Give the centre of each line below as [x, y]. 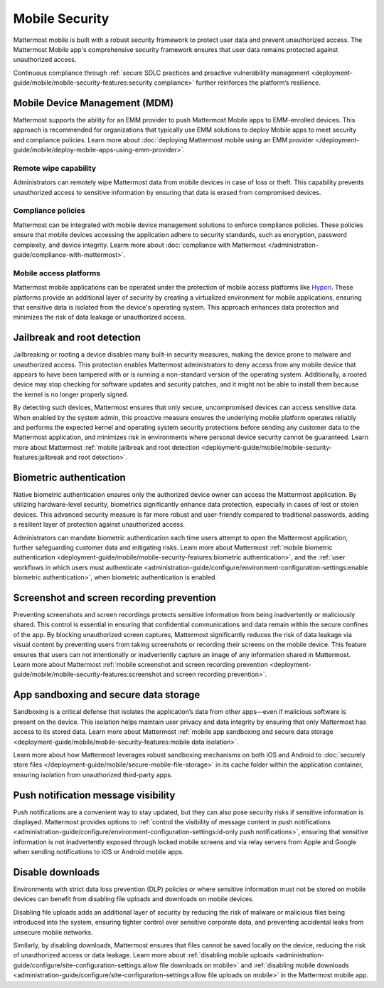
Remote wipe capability [55, 168]
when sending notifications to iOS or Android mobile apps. [98, 852]
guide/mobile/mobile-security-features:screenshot [87, 674]
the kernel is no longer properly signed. [71, 394]
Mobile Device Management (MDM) [94, 103]
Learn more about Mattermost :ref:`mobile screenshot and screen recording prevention [140, 665]
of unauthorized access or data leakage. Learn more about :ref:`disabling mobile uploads [143, 955]
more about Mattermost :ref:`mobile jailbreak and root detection [106, 447]
